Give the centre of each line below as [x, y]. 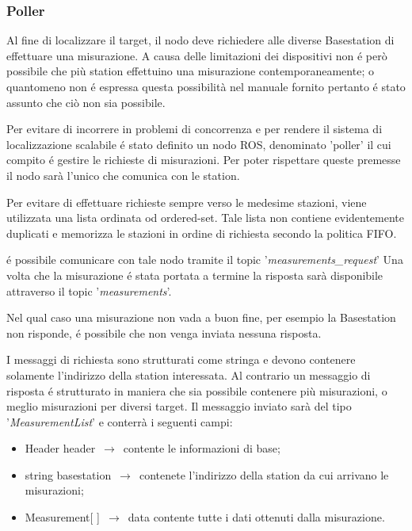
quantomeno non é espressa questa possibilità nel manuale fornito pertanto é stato [206, 86]
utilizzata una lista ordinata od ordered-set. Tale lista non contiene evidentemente [206, 218]
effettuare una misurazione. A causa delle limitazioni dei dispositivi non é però [197, 55]
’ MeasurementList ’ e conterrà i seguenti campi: [120, 421]
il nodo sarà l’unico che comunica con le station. [123, 175]
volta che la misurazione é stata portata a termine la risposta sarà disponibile [195, 275]
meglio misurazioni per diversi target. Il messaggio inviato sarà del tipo [179, 406]
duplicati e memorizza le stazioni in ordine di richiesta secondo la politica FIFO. [202, 233]
